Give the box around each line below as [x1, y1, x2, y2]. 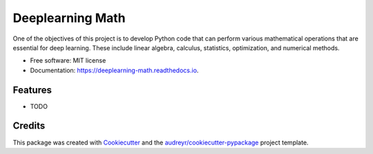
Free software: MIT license [30, 56, 106, 65]
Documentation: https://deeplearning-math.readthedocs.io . [30, 66, 199, 74]
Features [12, 84, 52, 96]
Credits [12, 120, 46, 132]
